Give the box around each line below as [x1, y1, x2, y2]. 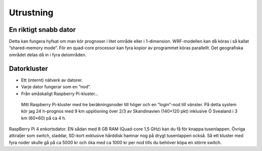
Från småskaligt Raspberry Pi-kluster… [21, 91, 99, 96]
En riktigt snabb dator [9, 26, 76, 34]
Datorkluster [9, 64, 48, 72]
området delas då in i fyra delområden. [9, 52, 87, 57]
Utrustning [9, 7, 53, 18]
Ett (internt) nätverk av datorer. [21, 77, 83, 83]
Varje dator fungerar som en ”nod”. [21, 84, 91, 90]
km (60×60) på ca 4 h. [21, 115, 66, 121]
